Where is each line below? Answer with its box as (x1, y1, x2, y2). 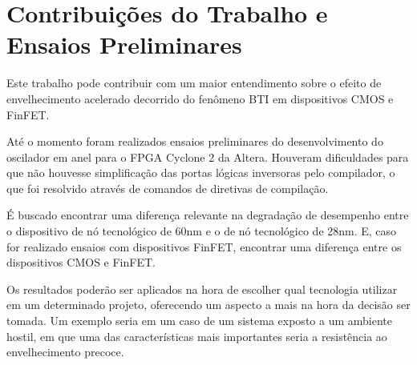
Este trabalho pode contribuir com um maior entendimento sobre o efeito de (6, 74, 382, 91)
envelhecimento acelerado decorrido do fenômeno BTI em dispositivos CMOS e (6, 90, 394, 106)
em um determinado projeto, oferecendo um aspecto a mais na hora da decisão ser (6, 296, 411, 313)
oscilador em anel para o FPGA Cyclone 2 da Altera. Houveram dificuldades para (6, 148, 409, 165)
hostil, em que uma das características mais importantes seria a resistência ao (6, 327, 387, 344)
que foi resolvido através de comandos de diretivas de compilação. (6, 179, 329, 196)
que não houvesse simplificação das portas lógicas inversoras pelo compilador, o (6, 164, 395, 181)
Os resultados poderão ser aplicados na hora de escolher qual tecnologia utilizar (6, 280, 398, 297)
